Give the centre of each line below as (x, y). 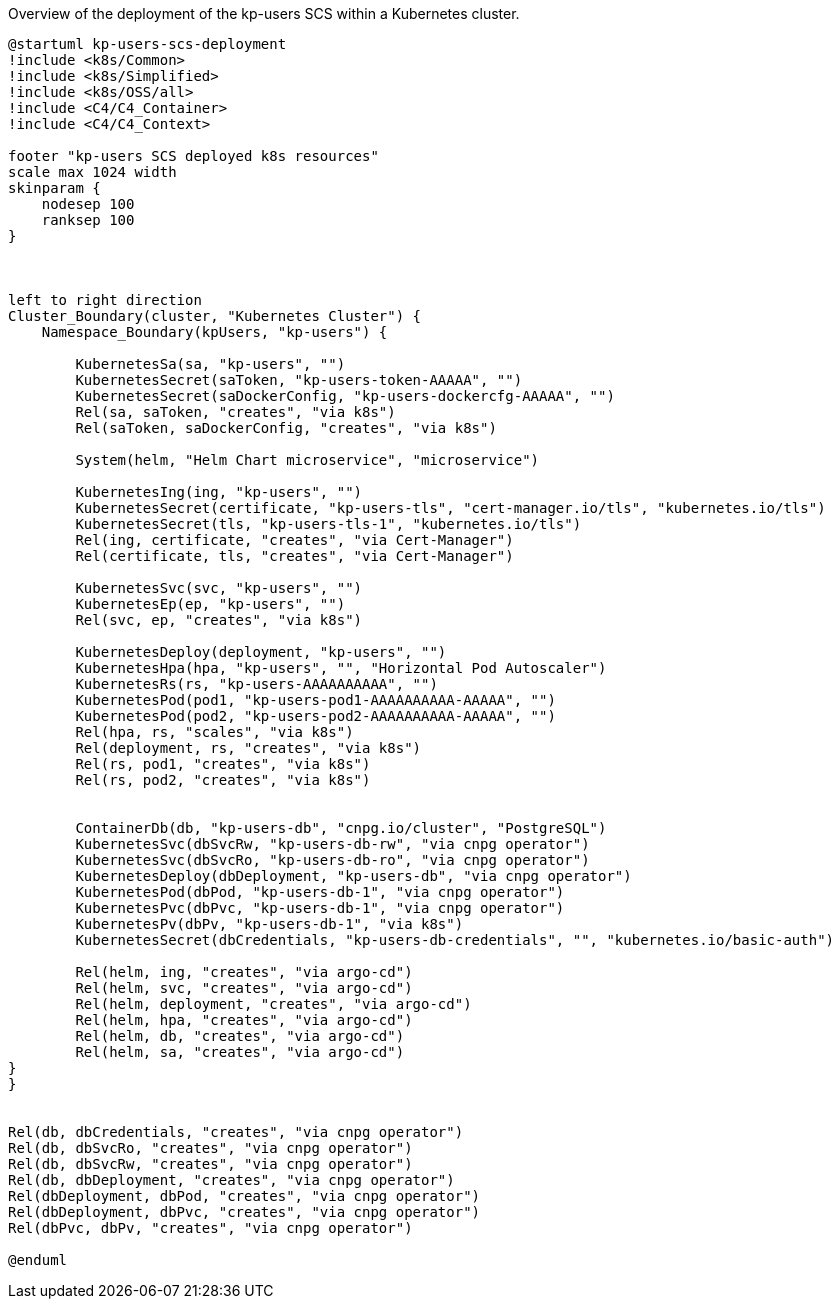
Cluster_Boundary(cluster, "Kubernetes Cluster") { (215, 316)
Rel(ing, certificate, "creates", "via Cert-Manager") (294, 540)
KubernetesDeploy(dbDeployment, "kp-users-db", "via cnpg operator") (353, 876)
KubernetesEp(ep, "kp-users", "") (210, 604)
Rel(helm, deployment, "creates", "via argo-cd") (273, 1004)
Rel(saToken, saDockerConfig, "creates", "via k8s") (286, 428)
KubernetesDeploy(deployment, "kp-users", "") (261, 652)
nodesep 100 (88, 204)
